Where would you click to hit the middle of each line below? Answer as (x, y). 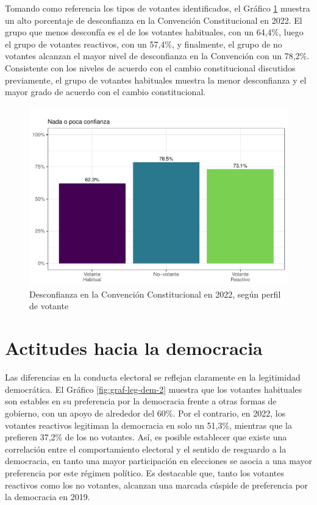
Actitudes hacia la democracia (134, 348)
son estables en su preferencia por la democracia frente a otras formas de (141, 401)
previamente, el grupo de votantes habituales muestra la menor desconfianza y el (156, 80)
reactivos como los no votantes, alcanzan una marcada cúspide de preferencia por (157, 485)
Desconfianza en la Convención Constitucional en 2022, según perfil (155, 294)
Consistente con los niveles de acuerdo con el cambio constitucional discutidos (150, 67)
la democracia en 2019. (48, 497)
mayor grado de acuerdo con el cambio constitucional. (105, 92)
